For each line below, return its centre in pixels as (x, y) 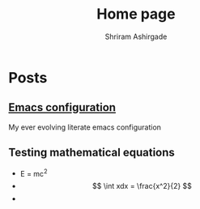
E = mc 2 (34, 173)
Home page (136, 14)
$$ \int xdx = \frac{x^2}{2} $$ (142, 186)
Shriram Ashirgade (136, 36)
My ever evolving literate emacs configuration (85, 127)
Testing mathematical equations (92, 153)
